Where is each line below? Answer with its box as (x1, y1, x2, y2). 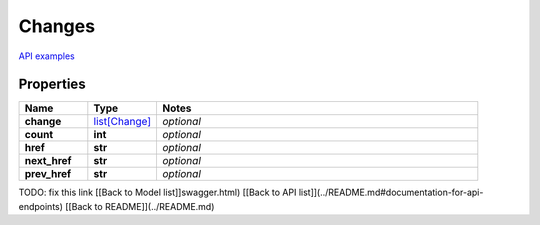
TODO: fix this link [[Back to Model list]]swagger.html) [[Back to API (18, 186, 297, 199)
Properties (18, 76, 86, 93)
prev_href (24, 167, 72, 181)
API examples (18, 50, 75, 62)
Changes (18, 15, 95, 37)
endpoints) (18, 200, 64, 212)
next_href (24, 154, 72, 168)
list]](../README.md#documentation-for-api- (298, 186, 484, 199)
